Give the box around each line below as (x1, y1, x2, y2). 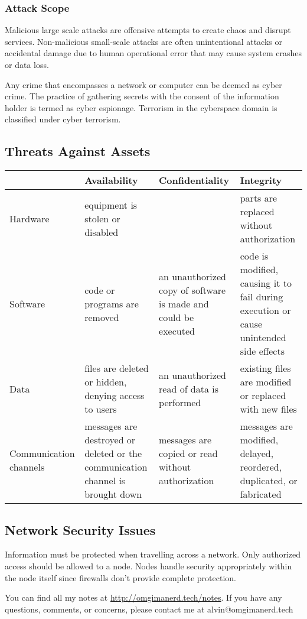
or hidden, (84, 375, 127, 389)
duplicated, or (240, 474, 298, 488)
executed (159, 323, 195, 338)
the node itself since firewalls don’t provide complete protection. (5, 571, 236, 584)
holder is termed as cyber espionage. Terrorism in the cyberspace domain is (5, 101, 277, 114)
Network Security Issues (5, 520, 156, 539)
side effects (240, 344, 285, 358)
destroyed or (84, 433, 136, 447)
